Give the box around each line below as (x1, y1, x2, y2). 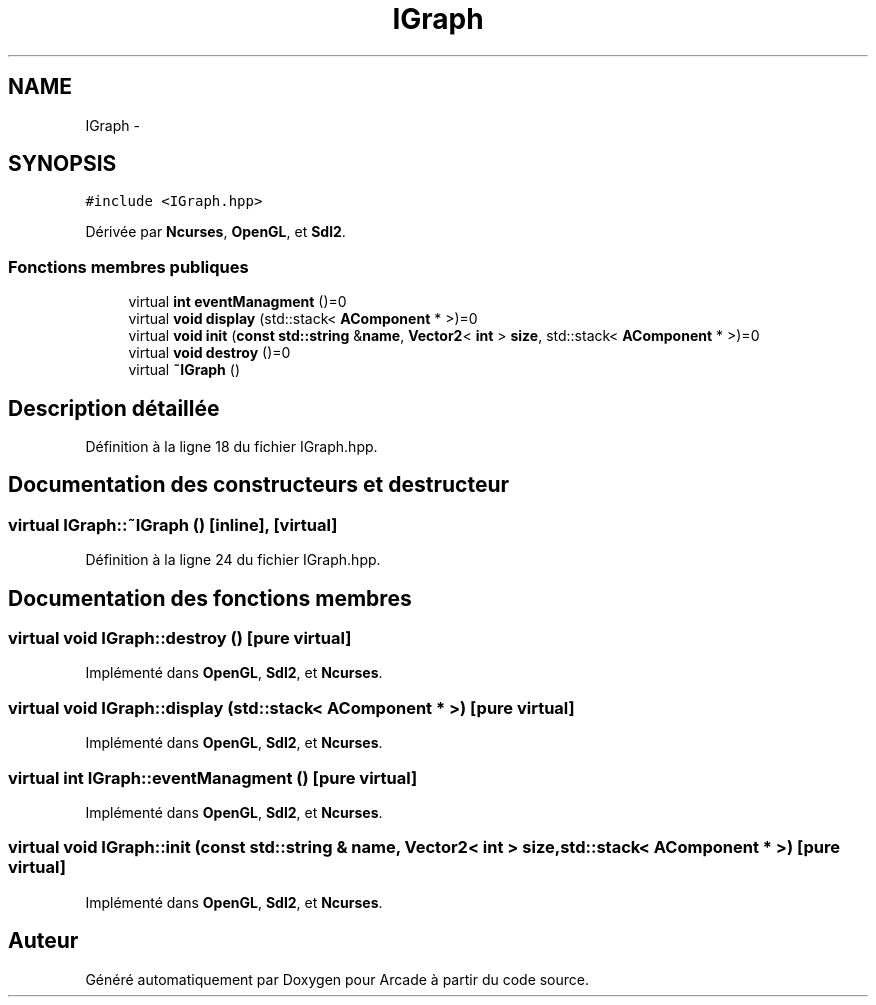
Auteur (8, 928, 79, 954)
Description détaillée (8, 395, 220, 421)
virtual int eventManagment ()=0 (128, 293, 347, 311)
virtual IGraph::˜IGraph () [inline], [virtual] (8, 514, 338, 535)
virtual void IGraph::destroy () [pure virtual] (8, 628, 352, 649)
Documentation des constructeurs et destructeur (8, 472, 510, 498)
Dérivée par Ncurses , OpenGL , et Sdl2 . (85, 223, 346, 241)
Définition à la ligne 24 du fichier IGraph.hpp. (85, 551, 381, 569)
